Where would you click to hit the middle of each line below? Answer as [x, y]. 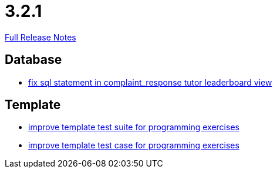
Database [33, 60]
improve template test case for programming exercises [134, 145]
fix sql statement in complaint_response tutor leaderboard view [150, 82]
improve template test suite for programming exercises [134, 127]
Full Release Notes [40, 37]
